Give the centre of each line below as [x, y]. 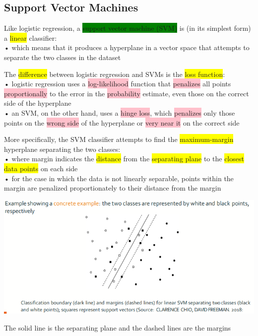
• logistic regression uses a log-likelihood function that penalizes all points [118, 84]
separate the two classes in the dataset [63, 57]
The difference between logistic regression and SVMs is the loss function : [115, 74]
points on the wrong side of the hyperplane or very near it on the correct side [122, 122]
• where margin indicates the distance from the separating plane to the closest [124, 159]
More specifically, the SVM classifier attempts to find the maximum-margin [119, 139]
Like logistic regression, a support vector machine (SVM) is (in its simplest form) [128, 28]
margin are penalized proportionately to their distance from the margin [113, 188]
